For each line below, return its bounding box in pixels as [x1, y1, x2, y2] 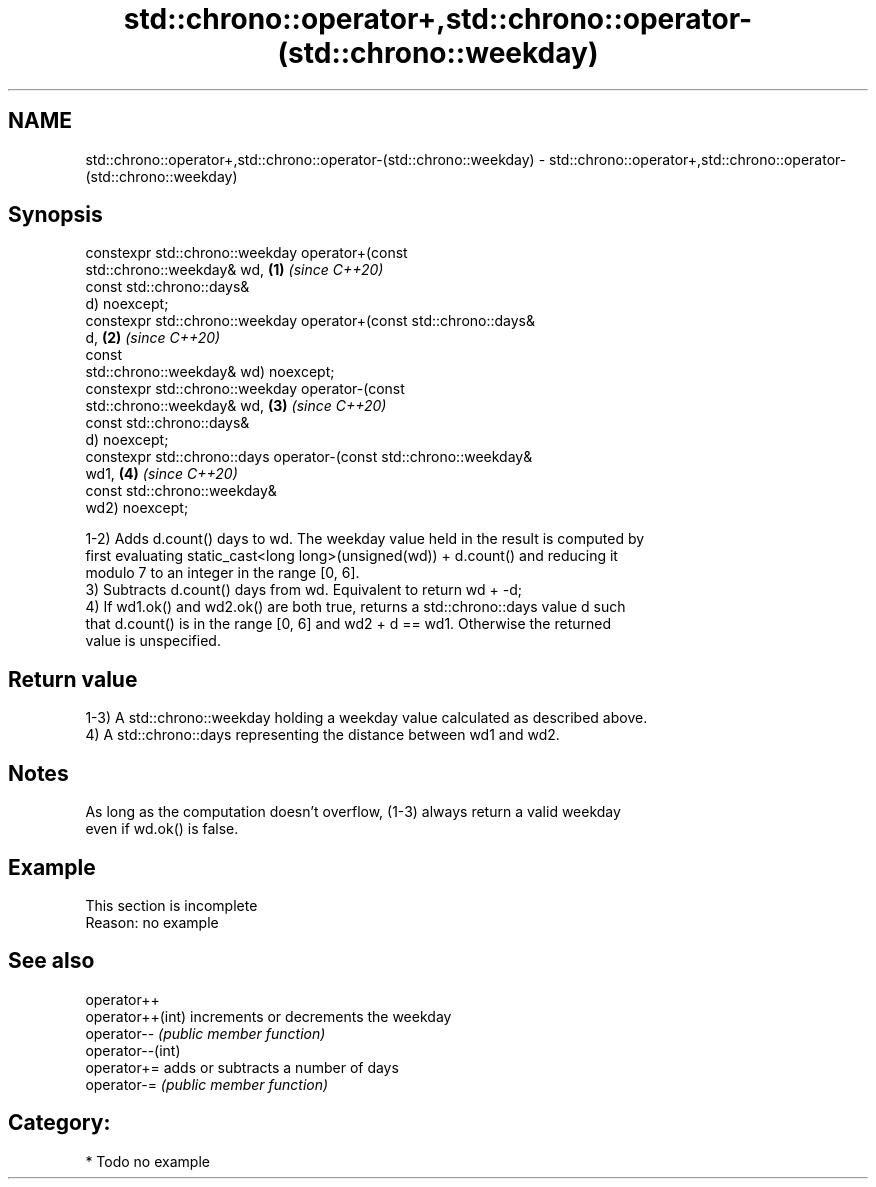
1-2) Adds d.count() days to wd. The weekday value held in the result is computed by [85, 530, 645, 548]
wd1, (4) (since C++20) [85, 465, 238, 483]
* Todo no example [85, 1152, 210, 1170]
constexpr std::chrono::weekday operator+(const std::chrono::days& [85, 312, 536, 330]
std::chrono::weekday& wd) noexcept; [85, 363, 335, 381]
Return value [8, 666, 138, 692]
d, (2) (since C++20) [85, 329, 221, 347]
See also [8, 948, 95, 974]
